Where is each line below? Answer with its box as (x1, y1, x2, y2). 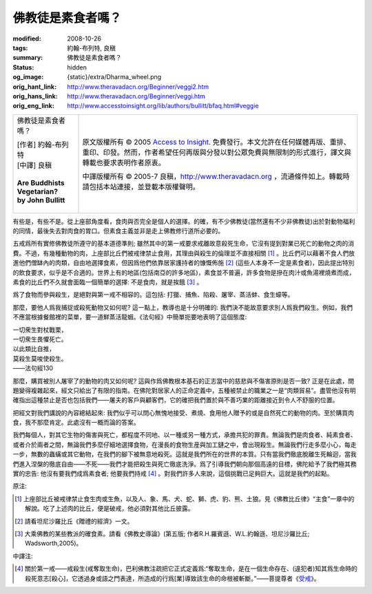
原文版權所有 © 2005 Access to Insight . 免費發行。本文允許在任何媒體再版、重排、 (82, 137, 351, 147)
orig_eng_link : (12, 102, 54, 110)
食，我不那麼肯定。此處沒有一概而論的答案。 (12, 418, 140, 427)
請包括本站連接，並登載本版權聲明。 (82, 182, 200, 191)
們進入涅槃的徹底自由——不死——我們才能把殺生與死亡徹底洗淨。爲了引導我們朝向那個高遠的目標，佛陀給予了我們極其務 (12, 460, 357, 468)
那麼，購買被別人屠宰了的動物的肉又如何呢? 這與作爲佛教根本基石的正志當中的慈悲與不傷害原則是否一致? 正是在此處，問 (12, 376, 355, 385)
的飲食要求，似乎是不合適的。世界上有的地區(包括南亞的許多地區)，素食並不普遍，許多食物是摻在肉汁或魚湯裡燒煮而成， (12, 268, 355, 277)
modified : (12, 34, 41, 43)
